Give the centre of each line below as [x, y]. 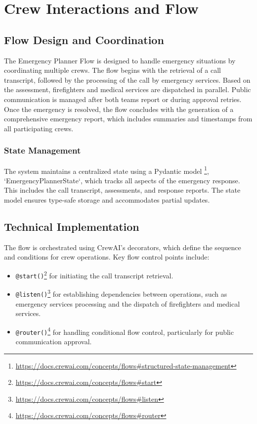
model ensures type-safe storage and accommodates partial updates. [107, 199]
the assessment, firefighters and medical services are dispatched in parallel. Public [128, 89]
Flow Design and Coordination [84, 39]
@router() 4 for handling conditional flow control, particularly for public [125, 331]
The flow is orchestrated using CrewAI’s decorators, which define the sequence [123, 247]
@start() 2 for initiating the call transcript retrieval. [94, 274]
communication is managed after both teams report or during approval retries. [123, 99]
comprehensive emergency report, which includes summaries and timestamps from [128, 119]
